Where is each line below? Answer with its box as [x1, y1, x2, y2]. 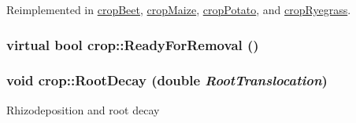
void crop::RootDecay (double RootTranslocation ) [6, 71, 328, 90]
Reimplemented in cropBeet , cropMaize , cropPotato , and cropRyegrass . [6, 2, 351, 17]
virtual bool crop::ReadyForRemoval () [6, 34, 259, 54]
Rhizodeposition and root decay [6, 101, 160, 118]
